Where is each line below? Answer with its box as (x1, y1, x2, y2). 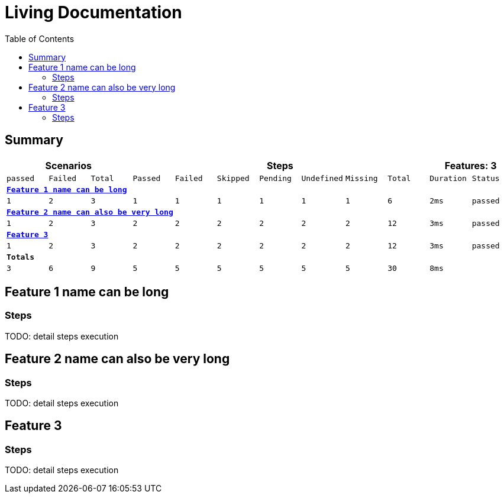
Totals (7, 252, 34, 261)
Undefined (301, 173, 343, 183)
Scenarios (45, 159, 92, 172)
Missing (345, 173, 378, 183)
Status (471, 173, 500, 183)
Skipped (217, 173, 250, 183)
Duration (429, 173, 467, 183)
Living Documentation (5, 2, 182, 22)
